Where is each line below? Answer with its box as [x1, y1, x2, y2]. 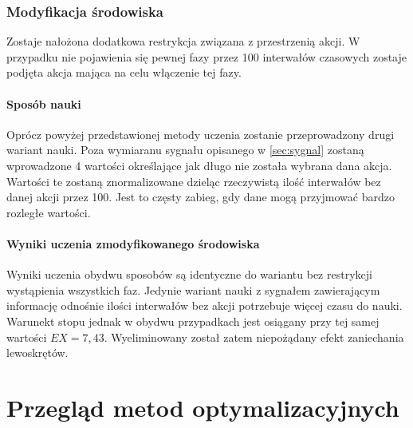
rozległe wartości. [6, 204, 91, 220]
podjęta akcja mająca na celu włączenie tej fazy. [6, 64, 242, 81]
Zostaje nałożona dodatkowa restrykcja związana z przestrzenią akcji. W [6, 33, 360, 50]
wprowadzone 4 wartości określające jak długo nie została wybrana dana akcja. [6, 157, 392, 173]
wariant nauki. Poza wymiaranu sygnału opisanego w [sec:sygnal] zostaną [6, 141, 364, 158]
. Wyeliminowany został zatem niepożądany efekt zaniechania [104, 328, 404, 345]
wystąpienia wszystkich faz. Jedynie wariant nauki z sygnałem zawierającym [6, 281, 380, 298]
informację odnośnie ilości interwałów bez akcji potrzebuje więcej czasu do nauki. [6, 297, 403, 314]
